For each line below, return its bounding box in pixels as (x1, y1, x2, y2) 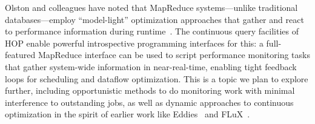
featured (5, 48, 36, 61)
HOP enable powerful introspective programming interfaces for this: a (5, 36, 264, 49)
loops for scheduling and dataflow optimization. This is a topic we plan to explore (5, 72, 308, 85)
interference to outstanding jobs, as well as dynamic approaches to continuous (5, 96, 294, 108)
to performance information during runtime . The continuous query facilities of (5, 25, 299, 38)
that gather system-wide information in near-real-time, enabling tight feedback (5, 60, 297, 73)
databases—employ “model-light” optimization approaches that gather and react (5, 13, 304, 25)
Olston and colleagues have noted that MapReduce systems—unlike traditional (5, 1, 298, 13)
